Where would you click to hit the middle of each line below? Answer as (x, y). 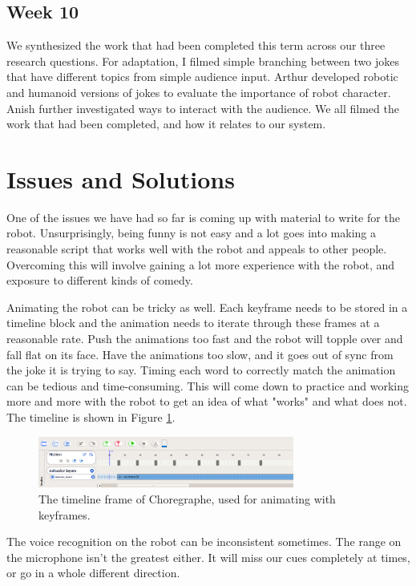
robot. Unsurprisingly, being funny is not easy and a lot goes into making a (192, 233)
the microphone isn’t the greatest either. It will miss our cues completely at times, (208, 557)
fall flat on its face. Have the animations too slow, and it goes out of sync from (200, 354)
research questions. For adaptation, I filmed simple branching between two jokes (203, 61)
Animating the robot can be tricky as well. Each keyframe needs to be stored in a (207, 307)
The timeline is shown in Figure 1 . (91, 417)
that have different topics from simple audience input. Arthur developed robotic (202, 77)
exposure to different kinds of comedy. (100, 280)
